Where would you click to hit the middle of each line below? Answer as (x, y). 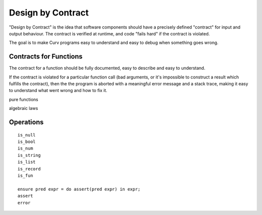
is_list (27, 162)
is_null (27, 135)
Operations (26, 122)
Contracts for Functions (46, 56)
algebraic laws (24, 108)
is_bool (27, 141)
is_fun (25, 175)
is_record (29, 169)
